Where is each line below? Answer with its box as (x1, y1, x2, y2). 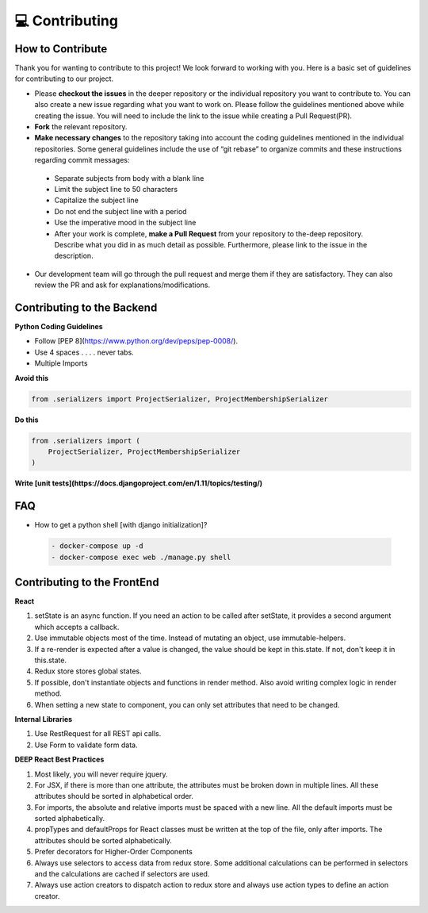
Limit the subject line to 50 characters (54, 184, 178, 194)
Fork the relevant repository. (34, 122, 128, 132)
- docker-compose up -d (51, 542, 144, 550)
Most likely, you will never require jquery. (34, 769, 168, 779)
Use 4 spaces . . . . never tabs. (34, 347, 134, 357)
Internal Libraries (14, 714, 73, 723)
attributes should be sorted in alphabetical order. (34, 792, 194, 801)
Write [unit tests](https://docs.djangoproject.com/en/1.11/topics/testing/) (14, 478, 263, 488)
